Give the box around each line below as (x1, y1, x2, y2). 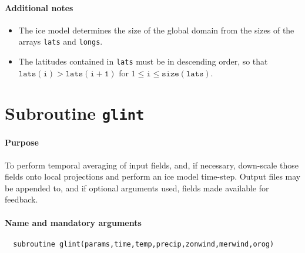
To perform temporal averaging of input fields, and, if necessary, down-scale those (5, 158, 299, 171)
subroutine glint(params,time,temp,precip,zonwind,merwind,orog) (13, 239, 274, 248)
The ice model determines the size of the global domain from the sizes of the (18, 23, 294, 36)
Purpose (5, 136, 39, 149)
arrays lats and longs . (18, 35, 103, 48)
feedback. (5, 193, 38, 205)
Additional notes (5, 1, 73, 14)
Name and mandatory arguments (5, 216, 142, 228)
